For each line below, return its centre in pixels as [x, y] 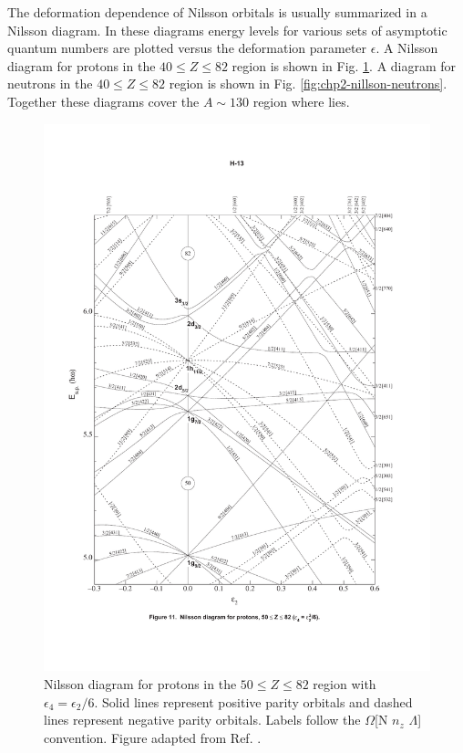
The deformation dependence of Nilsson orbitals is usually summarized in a [217, 12]
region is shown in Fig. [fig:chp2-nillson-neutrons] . [308, 84]
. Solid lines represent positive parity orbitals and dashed [253, 701]
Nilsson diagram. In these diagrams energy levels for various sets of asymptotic [227, 30]
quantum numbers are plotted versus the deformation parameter [187, 48]
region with [345, 684]
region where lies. [301, 101]
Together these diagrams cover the [103, 101]
